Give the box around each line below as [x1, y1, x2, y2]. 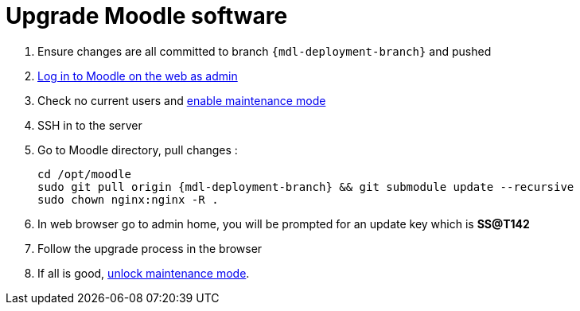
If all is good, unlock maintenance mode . [37, 266, 250, 280]
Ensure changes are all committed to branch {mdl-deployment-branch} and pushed [37, 44, 492, 58]
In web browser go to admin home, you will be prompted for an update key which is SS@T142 [37, 216, 530, 231]
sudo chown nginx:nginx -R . [37, 192, 219, 206]
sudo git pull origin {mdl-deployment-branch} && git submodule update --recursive [37, 180, 574, 193]
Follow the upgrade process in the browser [37, 241, 263, 255]
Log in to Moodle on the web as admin [37, 68, 238, 83]
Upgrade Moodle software [6, 2, 288, 29]
